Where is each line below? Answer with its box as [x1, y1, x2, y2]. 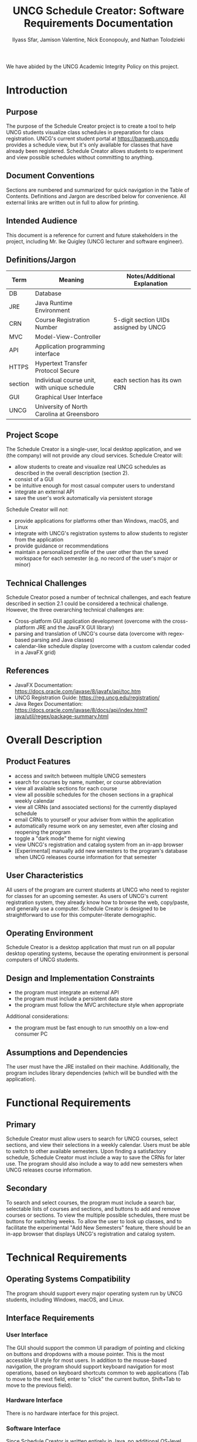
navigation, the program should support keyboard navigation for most [6, 1363, 174, 1370]
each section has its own [113, 376, 182, 385]
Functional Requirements [6, 1096, 131, 1110]
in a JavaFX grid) [14, 649, 56, 656]
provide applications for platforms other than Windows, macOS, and [14, 518, 179, 525]
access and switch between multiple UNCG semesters [14, 772, 147, 779]
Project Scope [6, 430, 59, 440]
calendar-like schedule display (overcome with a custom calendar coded [14, 643, 191, 649]
